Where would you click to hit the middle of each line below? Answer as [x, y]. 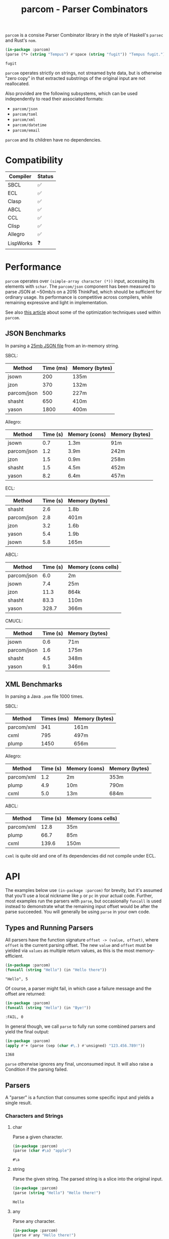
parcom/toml [25, 114]
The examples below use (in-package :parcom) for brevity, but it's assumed [84, 890]
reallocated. [18, 83]
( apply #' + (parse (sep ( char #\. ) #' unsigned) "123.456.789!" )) [75, 1045]
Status [46, 176]
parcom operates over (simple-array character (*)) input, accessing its [80, 281]
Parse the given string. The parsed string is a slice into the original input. [88, 1179]
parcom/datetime [29, 125]
